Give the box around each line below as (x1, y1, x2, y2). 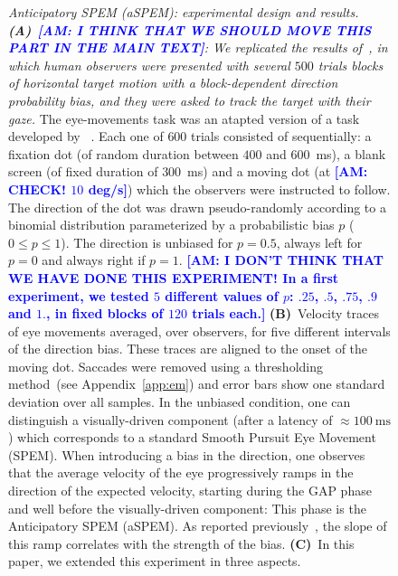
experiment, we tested (8, 286, 149, 305)
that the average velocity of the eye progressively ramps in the (8, 463, 354, 482)
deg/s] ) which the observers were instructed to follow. (88, 179, 391, 198)
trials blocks (317, 55, 384, 74)
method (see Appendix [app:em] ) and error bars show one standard (8, 374, 385, 393)
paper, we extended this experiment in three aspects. (8, 552, 301, 571)
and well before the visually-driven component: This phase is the (8, 498, 366, 517)
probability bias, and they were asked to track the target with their (8, 90, 371, 109)
